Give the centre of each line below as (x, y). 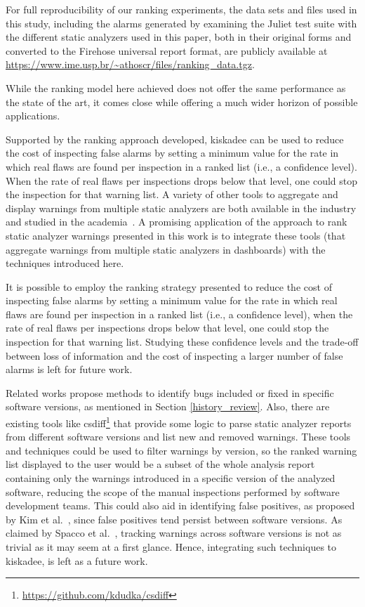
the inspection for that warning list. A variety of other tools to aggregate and (172, 194)
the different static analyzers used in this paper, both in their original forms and (179, 37)
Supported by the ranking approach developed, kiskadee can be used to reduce (175, 139)
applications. (33, 116)
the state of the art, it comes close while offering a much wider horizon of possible (182, 102)
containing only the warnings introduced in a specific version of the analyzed (171, 478)
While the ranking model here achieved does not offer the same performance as (176, 87)
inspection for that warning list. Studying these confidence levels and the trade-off (182, 342)
